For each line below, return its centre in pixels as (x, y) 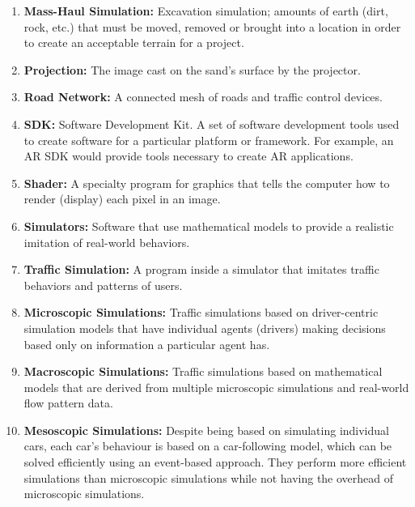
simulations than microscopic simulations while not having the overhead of (209, 477)
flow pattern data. (68, 403)
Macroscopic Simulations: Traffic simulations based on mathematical (203, 371)
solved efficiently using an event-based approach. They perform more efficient (215, 462)
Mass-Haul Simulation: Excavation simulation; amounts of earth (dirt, (206, 11)
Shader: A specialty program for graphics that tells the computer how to (207, 183)
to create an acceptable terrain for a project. (134, 43)
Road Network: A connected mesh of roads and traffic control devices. (203, 97)
